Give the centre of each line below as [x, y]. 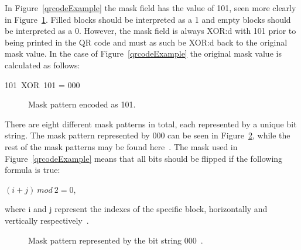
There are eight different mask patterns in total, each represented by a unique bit [151, 124]
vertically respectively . [47, 220]
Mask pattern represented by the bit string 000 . [116, 240]
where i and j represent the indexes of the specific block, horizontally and [136, 209]
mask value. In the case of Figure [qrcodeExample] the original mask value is [143, 53]
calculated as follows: [42, 65]
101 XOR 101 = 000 [42, 84]
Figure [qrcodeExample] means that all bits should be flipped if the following [144, 158]
